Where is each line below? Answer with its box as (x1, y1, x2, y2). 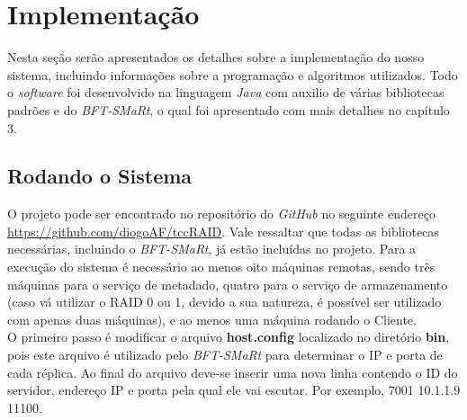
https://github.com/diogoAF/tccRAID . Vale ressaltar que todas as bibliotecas (7, 221, 439, 240)
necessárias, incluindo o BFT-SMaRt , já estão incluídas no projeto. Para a (7, 239, 417, 258)
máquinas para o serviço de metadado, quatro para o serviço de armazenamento (7, 274, 448, 293)
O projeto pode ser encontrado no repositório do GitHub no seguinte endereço (7, 204, 436, 223)
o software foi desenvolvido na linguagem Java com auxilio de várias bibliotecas (7, 83, 445, 102)
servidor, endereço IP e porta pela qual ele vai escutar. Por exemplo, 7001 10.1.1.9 (7, 380, 461, 399)
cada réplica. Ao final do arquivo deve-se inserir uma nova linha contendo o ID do (7, 362, 458, 381)
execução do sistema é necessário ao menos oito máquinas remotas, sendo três (7, 257, 436, 276)
